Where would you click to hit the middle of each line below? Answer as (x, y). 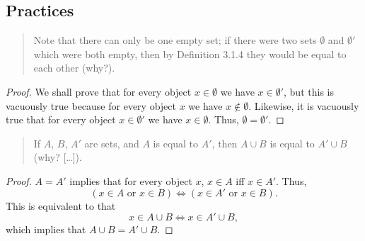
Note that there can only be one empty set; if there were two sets (175, 40)
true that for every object (61, 119)
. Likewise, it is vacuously (304, 105)
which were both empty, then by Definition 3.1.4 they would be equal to (190, 54)
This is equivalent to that (61, 205)
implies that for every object (131, 180)
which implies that (46, 229)
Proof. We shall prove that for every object (99, 91)
